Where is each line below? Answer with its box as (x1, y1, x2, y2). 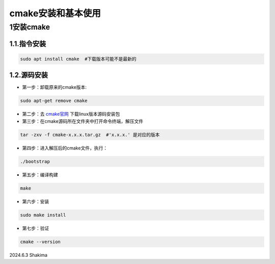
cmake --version (20, 239, 61, 245)
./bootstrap (20, 159, 50, 164)
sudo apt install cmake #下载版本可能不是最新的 (20, 56, 137, 62)
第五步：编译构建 (22, 171, 58, 178)
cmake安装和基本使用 (9, 8, 101, 19)
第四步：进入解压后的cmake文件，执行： (22, 145, 108, 151)
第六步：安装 (22, 198, 49, 204)
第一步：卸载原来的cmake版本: (22, 84, 87, 90)
